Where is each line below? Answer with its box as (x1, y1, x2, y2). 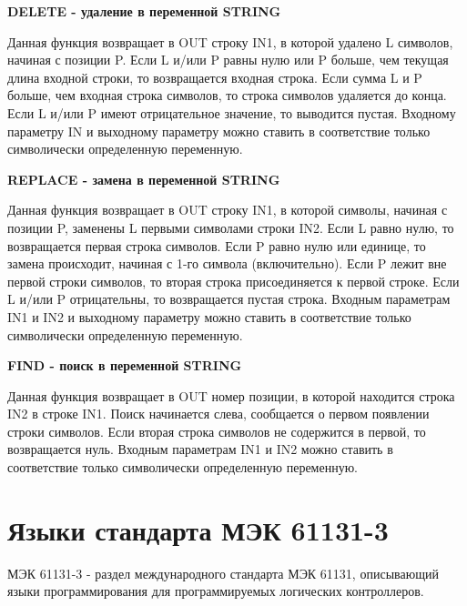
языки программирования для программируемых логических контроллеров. (7, 581, 424, 601)
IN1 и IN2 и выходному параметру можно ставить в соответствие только (7, 307, 411, 326)
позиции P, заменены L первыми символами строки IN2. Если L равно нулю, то (7, 217, 454, 237)
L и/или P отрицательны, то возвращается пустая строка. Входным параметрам (7, 289, 451, 308)
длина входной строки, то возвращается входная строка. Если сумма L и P (7, 67, 422, 86)
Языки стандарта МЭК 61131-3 (7, 510, 389, 548)
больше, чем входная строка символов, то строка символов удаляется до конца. (7, 86, 447, 105)
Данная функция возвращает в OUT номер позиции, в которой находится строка (7, 386, 455, 405)
